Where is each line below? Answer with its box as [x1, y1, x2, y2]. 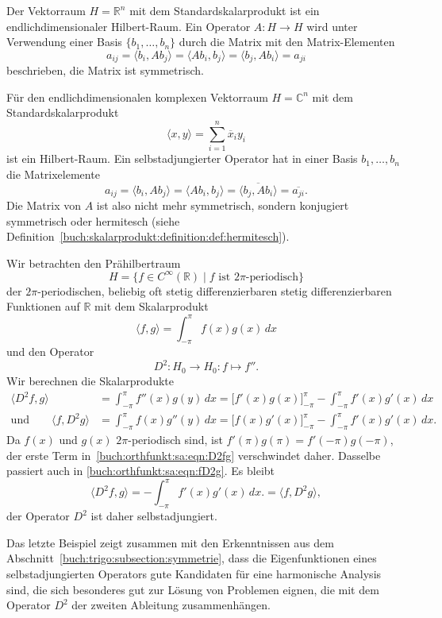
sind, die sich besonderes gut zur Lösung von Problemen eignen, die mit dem [6, 581, 379, 597]
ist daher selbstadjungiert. [90, 508, 217, 524]
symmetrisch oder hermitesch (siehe [6, 212, 180, 229]
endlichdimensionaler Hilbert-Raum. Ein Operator [6, 17, 251, 34]
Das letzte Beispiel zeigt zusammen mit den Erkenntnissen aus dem [6, 534, 334, 550]
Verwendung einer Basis [6, 33, 122, 50]
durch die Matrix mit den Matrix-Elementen [179, 33, 395, 50]
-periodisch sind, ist [128, 431, 223, 448]
